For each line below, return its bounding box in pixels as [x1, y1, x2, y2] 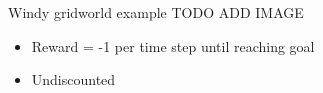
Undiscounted [31, 69, 116, 90]
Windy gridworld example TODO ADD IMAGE [8, 2, 304, 22]
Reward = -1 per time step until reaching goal [31, 35, 315, 56]
